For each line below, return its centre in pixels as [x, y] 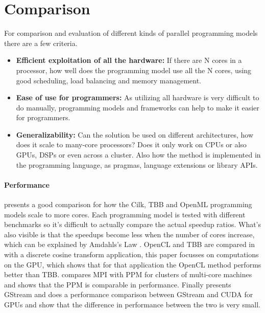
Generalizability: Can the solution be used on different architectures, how [135, 134]
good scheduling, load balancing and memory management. [109, 80]
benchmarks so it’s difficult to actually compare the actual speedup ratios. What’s [133, 224]
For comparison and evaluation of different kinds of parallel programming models [131, 33]
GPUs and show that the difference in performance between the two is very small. [132, 304]
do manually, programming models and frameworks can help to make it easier [138, 107]
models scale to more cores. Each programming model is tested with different [125, 214]
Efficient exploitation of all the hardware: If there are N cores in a [129, 60]
